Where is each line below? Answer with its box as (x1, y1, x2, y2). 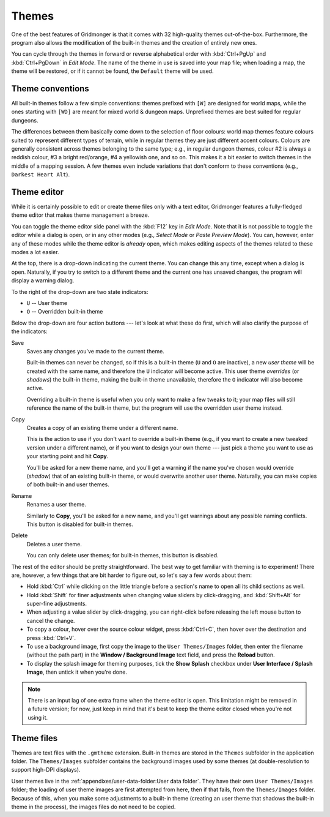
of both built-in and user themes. (26, 481, 110, 488)
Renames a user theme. (26, 501, 87, 508)
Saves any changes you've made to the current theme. (26, 347, 164, 355)
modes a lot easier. (11, 249, 59, 255)
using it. (28, 713, 48, 721)
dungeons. (11, 116, 38, 124)
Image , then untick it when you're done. (26, 668, 128, 676)
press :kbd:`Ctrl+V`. (26, 634, 76, 641)
